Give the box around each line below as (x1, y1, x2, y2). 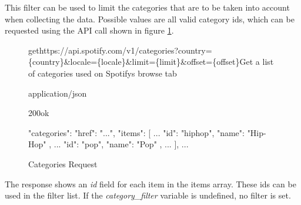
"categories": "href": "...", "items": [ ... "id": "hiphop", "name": (28, 126, 245, 138)
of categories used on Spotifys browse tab (28, 67, 177, 79)
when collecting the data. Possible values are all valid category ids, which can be (5, 12, 295, 25)
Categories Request (28, 157, 98, 170)
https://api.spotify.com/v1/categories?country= (39, 44, 212, 56)
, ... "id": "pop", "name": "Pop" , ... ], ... (49, 138, 189, 150)
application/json (28, 87, 87, 99)
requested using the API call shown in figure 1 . (5, 24, 174, 37)
